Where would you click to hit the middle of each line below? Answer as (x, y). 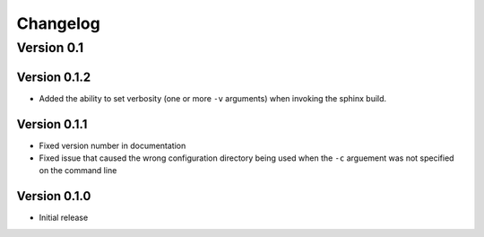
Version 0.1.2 (54, 77)
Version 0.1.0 (54, 196)
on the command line (78, 171)
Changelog (58, 23)
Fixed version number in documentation (112, 145)
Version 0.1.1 (52, 124)
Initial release (64, 218)
